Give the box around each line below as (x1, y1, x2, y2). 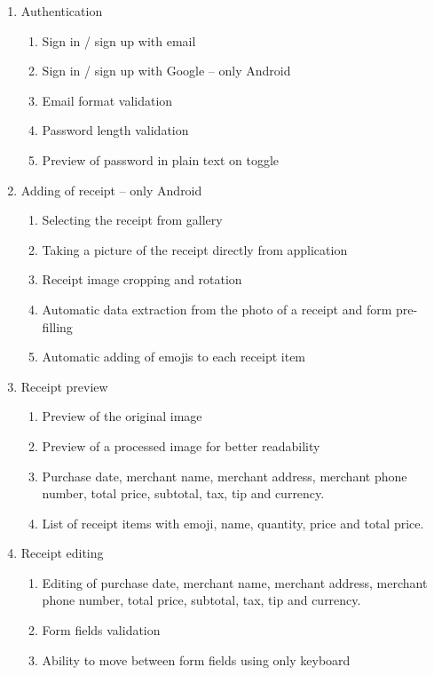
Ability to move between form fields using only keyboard (42, 650, 351, 669)
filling (42, 317, 73, 336)
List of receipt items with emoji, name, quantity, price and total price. (42, 513, 424, 532)
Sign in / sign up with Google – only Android (42, 61, 291, 80)
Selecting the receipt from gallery (42, 210, 223, 229)
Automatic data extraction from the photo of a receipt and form (42, 299, 392, 318)
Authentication (20, 2, 103, 20)
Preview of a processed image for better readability (42, 436, 320, 455)
